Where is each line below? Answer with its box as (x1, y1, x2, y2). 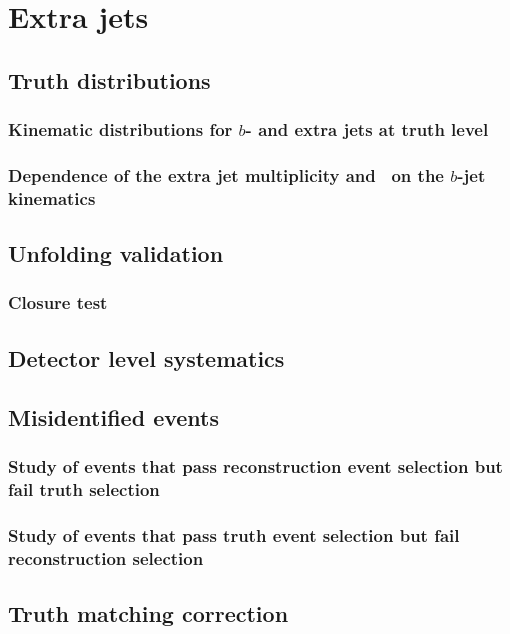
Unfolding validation (8, 238, 224, 269)
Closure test (8, 290, 108, 315)
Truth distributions (8, 64, 211, 95)
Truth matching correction (8, 597, 289, 628)
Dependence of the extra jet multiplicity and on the (8, 162, 444, 187)
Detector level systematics (8, 342, 285, 373)
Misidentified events (8, 401, 220, 432)
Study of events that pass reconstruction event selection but (8, 453, 503, 478)
